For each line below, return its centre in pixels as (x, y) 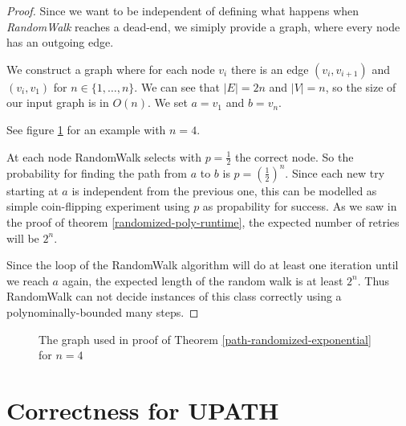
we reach (28, 280)
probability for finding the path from (97, 172)
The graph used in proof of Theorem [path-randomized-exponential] (205, 339)
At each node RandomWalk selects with (104, 156)
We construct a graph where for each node (111, 69)
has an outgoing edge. (60, 42)
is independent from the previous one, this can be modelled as (224, 190)
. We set (167, 102)
